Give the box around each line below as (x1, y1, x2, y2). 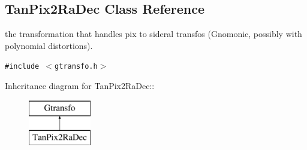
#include (5, 62, 40, 71)
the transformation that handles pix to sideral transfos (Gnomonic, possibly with (5, 27, 302, 40)
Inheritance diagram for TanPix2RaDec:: (5, 79, 155, 92)
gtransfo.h (55, 62, 98, 71)
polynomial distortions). (5, 39, 93, 51)
